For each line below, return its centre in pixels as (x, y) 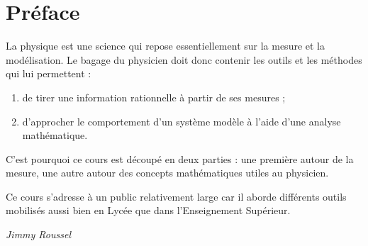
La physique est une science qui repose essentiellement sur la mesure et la (166, 46)
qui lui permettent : (49, 73)
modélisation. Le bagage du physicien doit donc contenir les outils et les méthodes (184, 59)
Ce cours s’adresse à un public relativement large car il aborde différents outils (176, 196)
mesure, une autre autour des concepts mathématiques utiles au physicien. (167, 173)
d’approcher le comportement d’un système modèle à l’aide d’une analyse (182, 121)
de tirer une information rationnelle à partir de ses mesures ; (154, 97)
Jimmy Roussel (39, 234)
